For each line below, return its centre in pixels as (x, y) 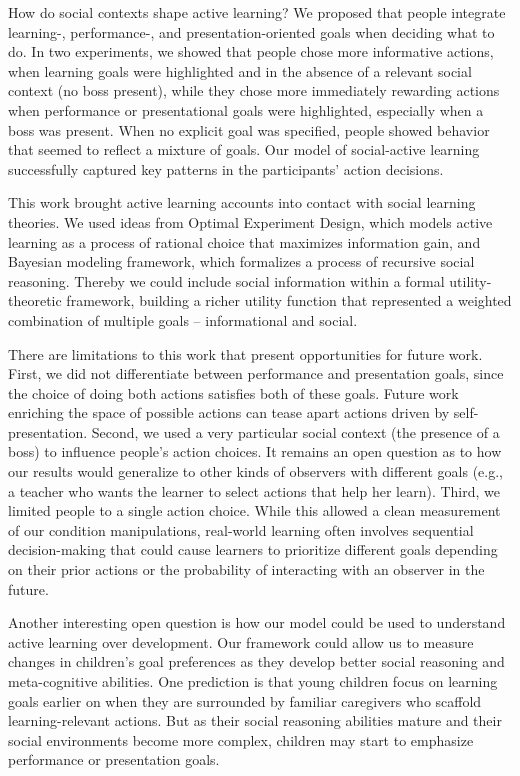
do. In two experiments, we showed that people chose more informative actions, (251, 51)
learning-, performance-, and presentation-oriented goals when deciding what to (251, 31)
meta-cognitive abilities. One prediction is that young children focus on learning (253, 681)
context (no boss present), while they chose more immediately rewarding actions (254, 90)
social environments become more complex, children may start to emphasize (241, 739)
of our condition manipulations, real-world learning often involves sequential (241, 529)
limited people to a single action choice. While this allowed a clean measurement (254, 510)
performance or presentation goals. (114, 759)
